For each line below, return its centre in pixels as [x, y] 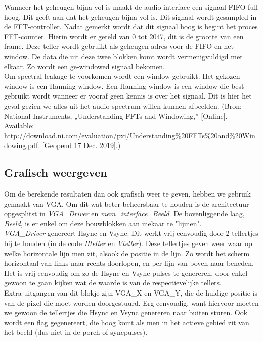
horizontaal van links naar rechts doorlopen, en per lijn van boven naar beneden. [129, 263]
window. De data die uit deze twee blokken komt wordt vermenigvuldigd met [123, 56]
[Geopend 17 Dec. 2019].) [81, 145]
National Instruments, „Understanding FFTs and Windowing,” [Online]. [116, 115]
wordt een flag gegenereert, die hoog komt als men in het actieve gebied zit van [127, 322]
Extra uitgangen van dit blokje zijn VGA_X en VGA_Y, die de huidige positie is [131, 293]
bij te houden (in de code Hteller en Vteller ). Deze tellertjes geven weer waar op [128, 243]
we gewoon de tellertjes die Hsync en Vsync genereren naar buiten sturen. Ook [126, 312]
